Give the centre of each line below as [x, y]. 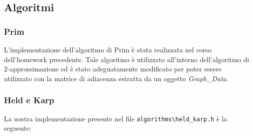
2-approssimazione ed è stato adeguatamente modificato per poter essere [113, 69]
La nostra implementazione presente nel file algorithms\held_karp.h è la [116, 118]
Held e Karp [29, 100]
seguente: [18, 128]
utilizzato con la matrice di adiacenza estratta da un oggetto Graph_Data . [116, 78]
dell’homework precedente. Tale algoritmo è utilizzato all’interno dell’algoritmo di [127, 59]
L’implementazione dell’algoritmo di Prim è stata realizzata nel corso [108, 49]
